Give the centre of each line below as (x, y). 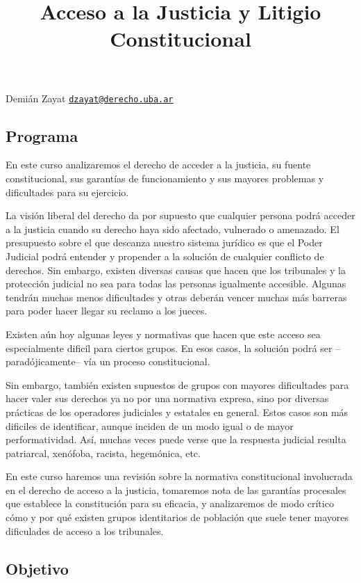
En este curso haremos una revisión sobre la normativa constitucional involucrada (179, 476)
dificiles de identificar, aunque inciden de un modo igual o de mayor (150, 425)
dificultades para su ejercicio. (67, 192)
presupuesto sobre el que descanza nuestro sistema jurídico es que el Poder (164, 242)
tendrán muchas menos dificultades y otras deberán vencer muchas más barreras (176, 297)
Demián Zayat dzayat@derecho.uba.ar (90, 98)
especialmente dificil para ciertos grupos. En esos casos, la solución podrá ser (169, 348)
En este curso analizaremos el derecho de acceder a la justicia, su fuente (158, 165)
